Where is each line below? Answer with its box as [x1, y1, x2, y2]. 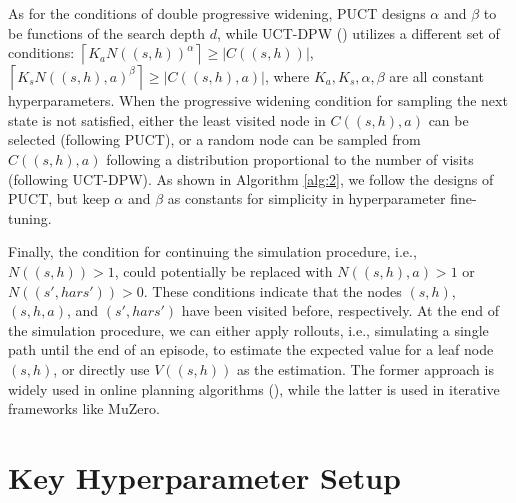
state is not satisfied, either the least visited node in [8, 109, 326, 130]
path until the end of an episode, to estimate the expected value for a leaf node [8, 339, 494, 360]
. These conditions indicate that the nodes [143, 280, 402, 301]
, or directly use [53, 358, 150, 379]
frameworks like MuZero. [8, 398, 160, 419]
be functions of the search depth [8, 22, 205, 43]
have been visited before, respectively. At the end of [181, 300, 500, 321]
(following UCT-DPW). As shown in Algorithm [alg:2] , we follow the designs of [8, 168, 494, 189]
